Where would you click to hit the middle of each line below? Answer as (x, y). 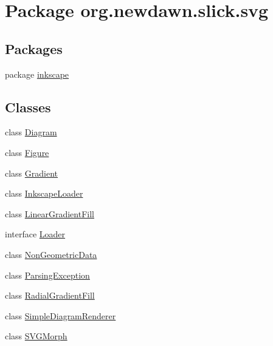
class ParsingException (47, 275)
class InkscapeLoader (44, 193)
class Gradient (32, 173)
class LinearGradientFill (50, 213)
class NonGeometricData (51, 254)
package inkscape (37, 74)
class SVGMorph (36, 336)
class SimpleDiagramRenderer (60, 315)
